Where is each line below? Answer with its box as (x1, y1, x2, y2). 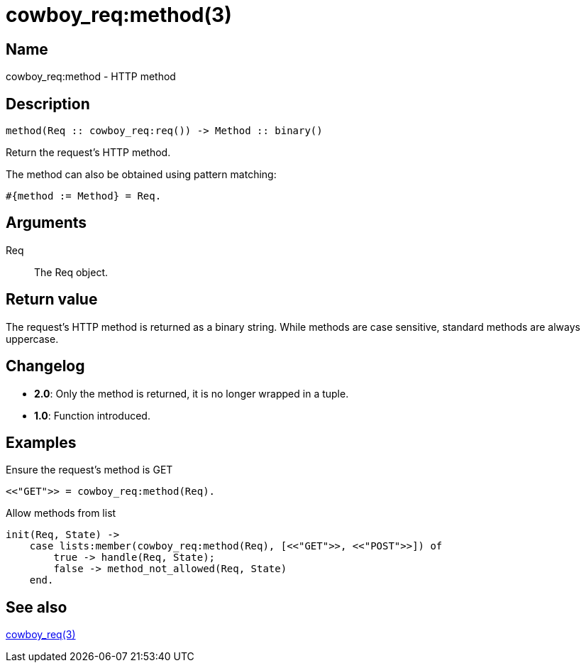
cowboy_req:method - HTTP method (6, 70, 176, 83)
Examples (6, 433, 77, 451)
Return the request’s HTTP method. (6, 146, 171, 159)
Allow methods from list (6, 507, 116, 520)
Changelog (6, 357, 85, 376)
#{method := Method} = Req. (6, 190, 162, 202)
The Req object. (34, 265, 109, 278)
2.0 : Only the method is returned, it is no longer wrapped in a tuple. (34, 387, 349, 400)
